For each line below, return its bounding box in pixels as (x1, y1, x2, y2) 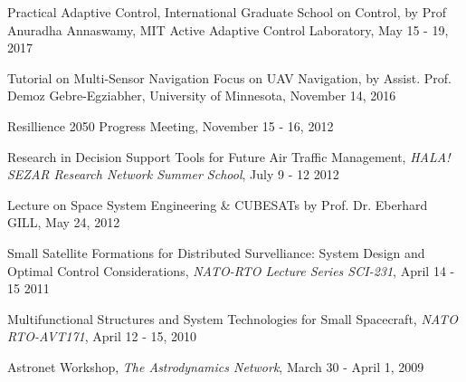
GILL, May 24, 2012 (7, 213, 120, 232)
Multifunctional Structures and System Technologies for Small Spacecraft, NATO (7, 309, 458, 328)
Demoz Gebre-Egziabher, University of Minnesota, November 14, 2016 (7, 86, 396, 105)
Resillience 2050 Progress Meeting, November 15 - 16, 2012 (7, 116, 334, 135)
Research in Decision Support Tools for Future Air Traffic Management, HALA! (7, 147, 451, 166)
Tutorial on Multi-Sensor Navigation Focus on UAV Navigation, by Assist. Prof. (7, 68, 452, 87)
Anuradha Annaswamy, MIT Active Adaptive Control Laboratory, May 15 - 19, (7, 20, 449, 39)
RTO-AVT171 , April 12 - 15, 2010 (7, 327, 197, 346)
